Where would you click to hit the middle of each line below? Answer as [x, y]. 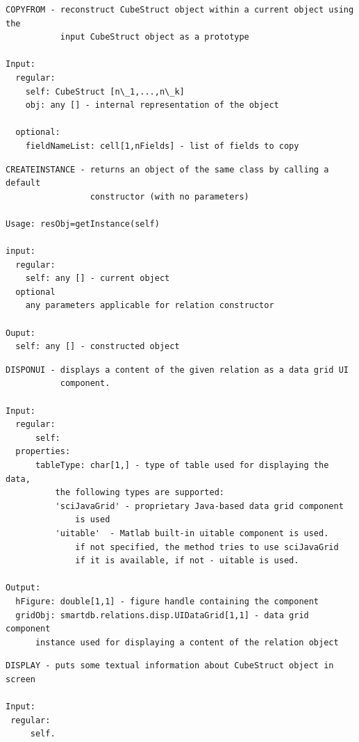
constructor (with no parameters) [169, 196]
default [23, 183]
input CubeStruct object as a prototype [155, 37]
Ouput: [20, 333]
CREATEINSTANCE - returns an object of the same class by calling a [167, 169]
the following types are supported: [140, 493]
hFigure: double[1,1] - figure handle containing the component [167, 601]
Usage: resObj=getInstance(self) [83, 224]
